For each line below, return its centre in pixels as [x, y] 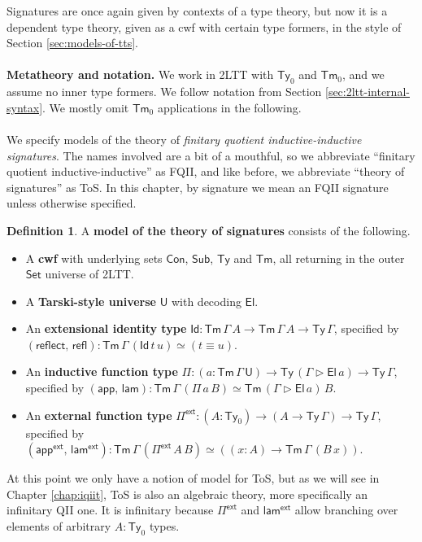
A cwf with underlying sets [94, 258]
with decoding [206, 301]
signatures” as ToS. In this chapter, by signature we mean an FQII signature [198, 187]
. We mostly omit [86, 107]
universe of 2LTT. [89, 274]
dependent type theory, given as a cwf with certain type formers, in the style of [204, 26]
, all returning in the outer [339, 258]
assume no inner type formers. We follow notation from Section [164, 92]
